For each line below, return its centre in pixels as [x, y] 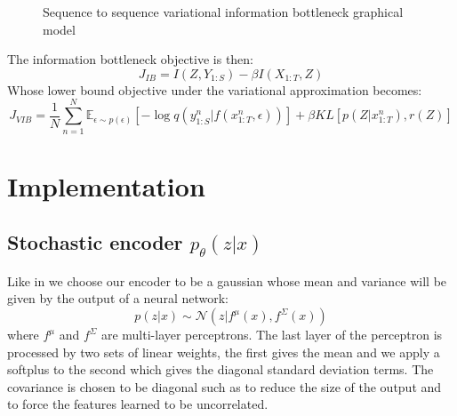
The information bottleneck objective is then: [131, 59]
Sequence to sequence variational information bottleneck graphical [223, 12]
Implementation [106, 185]
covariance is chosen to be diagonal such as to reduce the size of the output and [224, 386]
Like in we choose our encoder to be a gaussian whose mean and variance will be [227, 280]
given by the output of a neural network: [118, 298]
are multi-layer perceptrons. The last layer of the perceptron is [272, 335]
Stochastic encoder [95, 242]
